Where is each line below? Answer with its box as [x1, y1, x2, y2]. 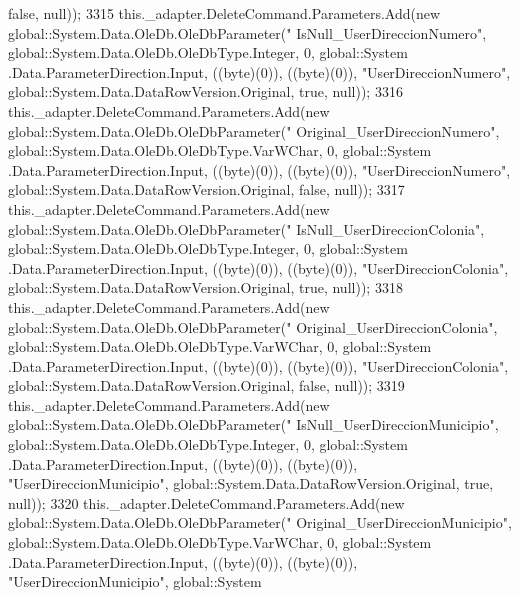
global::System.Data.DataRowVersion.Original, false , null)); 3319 [8, 375, 405, 396]
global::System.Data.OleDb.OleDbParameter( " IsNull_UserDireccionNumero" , [8, 22, 487, 43]
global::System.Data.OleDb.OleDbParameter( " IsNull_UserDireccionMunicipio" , [8, 414, 499, 435]
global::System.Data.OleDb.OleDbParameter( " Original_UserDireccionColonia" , [8, 316, 498, 337]
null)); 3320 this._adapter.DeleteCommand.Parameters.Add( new [8, 492, 405, 513]
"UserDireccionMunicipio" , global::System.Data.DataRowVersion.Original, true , [8, 473, 494, 494]
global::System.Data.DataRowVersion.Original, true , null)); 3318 [8, 277, 403, 298]
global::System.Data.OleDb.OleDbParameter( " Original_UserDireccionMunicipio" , [8, 512, 512, 533]
